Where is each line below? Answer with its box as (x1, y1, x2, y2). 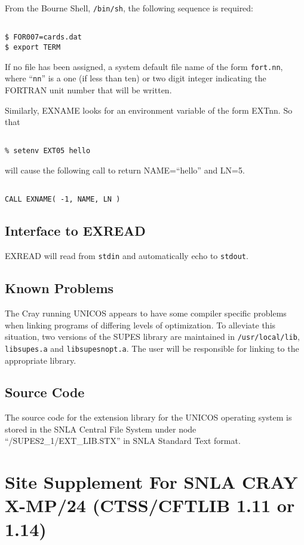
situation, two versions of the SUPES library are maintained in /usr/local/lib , (5, 330, 300, 343)
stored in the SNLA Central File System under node (5, 422, 196, 435)
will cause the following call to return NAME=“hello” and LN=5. (5, 164, 245, 176)
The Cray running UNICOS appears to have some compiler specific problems (5, 307, 287, 319)
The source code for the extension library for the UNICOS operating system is (5, 411, 292, 424)
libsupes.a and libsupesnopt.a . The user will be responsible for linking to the (5, 342, 299, 354)
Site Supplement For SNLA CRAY (5, 470, 298, 494)
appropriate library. (5, 354, 76, 366)
